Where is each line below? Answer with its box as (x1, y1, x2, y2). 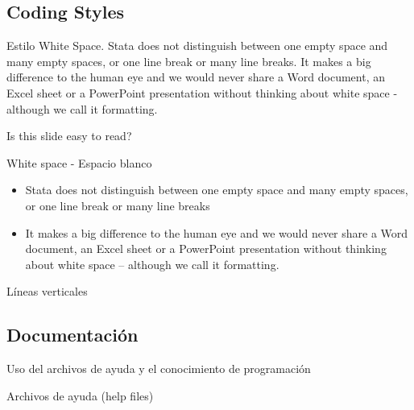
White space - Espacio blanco (6, 154, 152, 171)
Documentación (6, 322, 139, 347)
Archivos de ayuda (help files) (6, 387, 154, 404)
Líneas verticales (6, 283, 88, 300)
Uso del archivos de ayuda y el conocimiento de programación (6, 360, 311, 377)
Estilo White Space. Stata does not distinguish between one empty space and (6, 37, 388, 54)
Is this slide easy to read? (6, 127, 132, 144)
